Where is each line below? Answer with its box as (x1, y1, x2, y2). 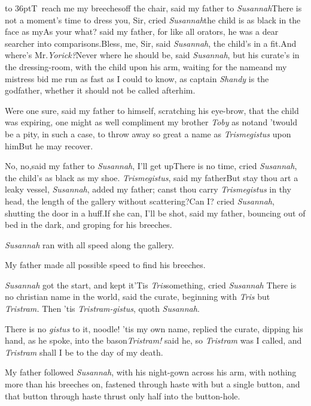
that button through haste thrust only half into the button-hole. (5, 389, 240, 402)
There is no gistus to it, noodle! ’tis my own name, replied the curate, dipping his (5, 322, 303, 335)
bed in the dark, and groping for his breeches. (5, 218, 172, 231)
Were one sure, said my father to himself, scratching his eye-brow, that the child (5, 104, 299, 116)
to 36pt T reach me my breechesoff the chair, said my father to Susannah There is (5, 2, 302, 14)
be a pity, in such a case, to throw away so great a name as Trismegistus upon (5, 127, 291, 140)
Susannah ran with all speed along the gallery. (5, 238, 174, 251)
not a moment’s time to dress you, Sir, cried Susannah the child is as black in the (5, 13, 301, 26)
